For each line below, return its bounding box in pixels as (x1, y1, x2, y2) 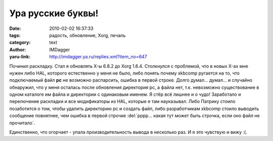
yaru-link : (9, 54, 30, 60)
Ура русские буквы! (9, 8, 99, 19)
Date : (9, 25, 21, 31)
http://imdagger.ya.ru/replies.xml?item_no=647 (49, 54, 148, 60)
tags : (9, 32, 21, 38)
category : (9, 40, 31, 46)
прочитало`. (9, 120, 35, 126)
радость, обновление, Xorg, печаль (49, 32, 126, 38)
